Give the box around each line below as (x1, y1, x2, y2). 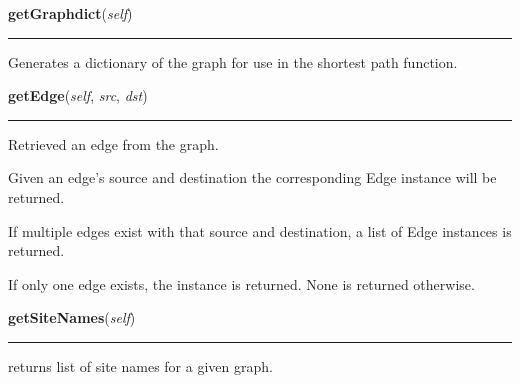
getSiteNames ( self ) (8, 307, 136, 328)
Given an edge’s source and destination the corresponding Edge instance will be (8, 167, 497, 188)
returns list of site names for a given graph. (8, 355, 273, 376)
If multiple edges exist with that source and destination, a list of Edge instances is (8, 220, 512, 241)
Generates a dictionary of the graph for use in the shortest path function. (8, 51, 458, 72)
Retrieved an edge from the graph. (8, 133, 219, 154)
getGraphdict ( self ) (8, 3, 133, 23)
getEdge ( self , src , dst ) (8, 85, 148, 106)
